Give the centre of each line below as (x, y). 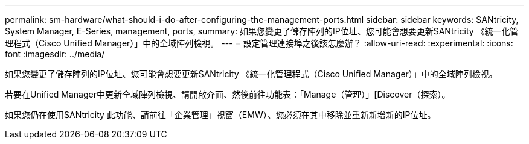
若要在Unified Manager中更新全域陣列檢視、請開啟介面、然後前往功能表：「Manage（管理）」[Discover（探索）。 (228, 94)
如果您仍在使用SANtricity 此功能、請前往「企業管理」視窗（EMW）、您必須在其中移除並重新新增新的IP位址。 (220, 115)
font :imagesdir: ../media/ (55, 54)
